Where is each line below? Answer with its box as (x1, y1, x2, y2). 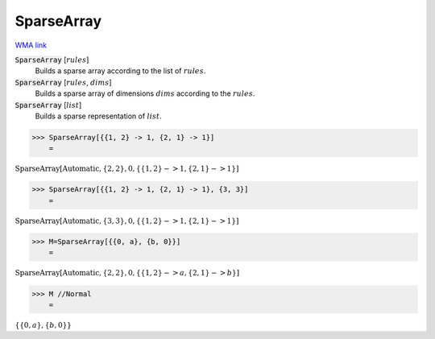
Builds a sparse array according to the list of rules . (35, 66, 206, 76)
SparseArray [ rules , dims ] (14, 77, 112, 87)
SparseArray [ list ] (14, 100, 82, 110)
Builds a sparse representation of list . (35, 111, 163, 121)
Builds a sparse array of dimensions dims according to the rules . (35, 89, 255, 98)
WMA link (14, 40, 48, 50)
